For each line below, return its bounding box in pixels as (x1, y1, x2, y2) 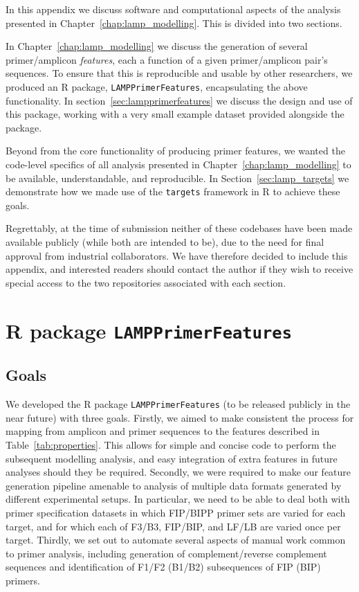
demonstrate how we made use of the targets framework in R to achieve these (6, 184, 340, 199)
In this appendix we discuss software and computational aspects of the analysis (6, 2, 341, 16)
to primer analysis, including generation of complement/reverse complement (6, 546, 327, 560)
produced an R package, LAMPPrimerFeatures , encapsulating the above (6, 79, 308, 93)
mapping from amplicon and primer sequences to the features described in (6, 424, 320, 438)
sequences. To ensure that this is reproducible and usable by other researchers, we (6, 66, 353, 80)
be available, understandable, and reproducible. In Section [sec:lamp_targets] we (6, 170, 349, 185)
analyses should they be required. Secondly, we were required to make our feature (6, 465, 351, 479)
